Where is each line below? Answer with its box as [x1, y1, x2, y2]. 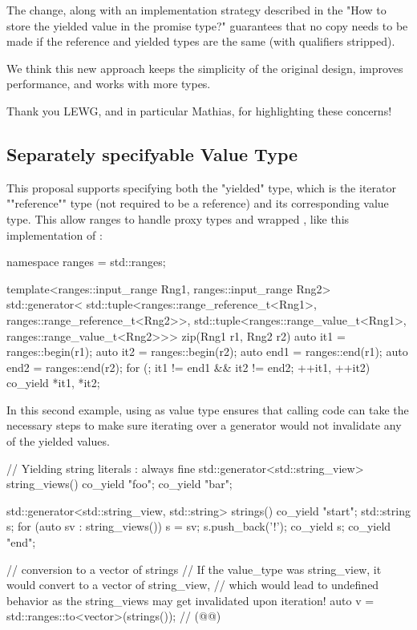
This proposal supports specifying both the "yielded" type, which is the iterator [6, 179, 396, 196]
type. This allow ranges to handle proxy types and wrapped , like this [6, 210, 350, 227]
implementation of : [6, 226, 103, 243]
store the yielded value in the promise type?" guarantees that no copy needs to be [6, 17, 408, 34]
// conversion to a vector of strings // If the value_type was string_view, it [6, 560, 382, 577]
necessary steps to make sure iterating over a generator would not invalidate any [6, 417, 402, 434]
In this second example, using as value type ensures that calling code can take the [6, 401, 409, 418]
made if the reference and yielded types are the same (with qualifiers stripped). [6, 33, 395, 50]
